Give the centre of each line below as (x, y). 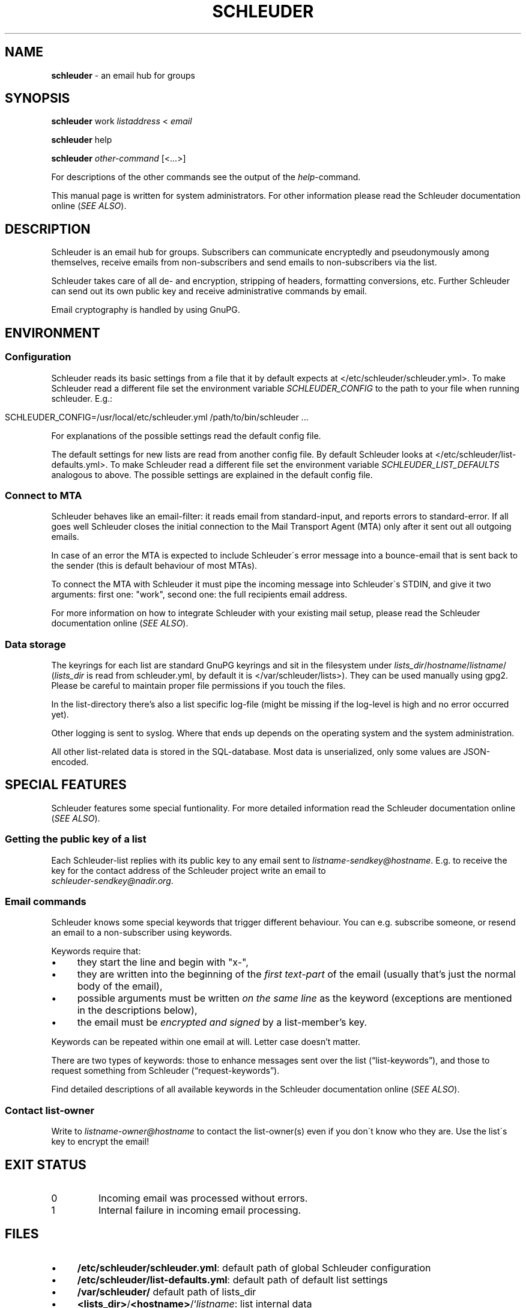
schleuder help (82, 140)
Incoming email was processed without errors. (203, 1198)
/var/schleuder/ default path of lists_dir (167, 1291)
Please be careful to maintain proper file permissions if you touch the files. (198, 686)
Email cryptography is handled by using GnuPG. (146, 310)
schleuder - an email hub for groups (123, 75)
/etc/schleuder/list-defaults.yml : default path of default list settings (232, 1279)
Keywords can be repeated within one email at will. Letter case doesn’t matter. (206, 1042)
